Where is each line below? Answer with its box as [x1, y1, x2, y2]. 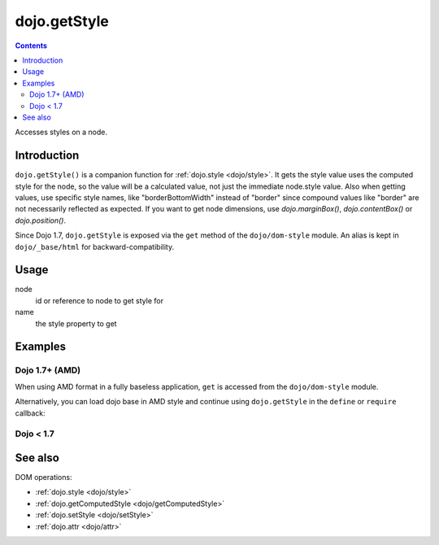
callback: [15, 408, 46, 418]
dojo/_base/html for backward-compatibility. [15, 242, 175, 251]
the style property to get [35, 318, 117, 329]
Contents [15, 41, 48, 50]
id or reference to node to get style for [35, 295, 164, 305]
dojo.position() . [15, 216, 67, 225]
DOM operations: [15, 473, 72, 482]
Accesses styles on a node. [15, 127, 107, 137]
